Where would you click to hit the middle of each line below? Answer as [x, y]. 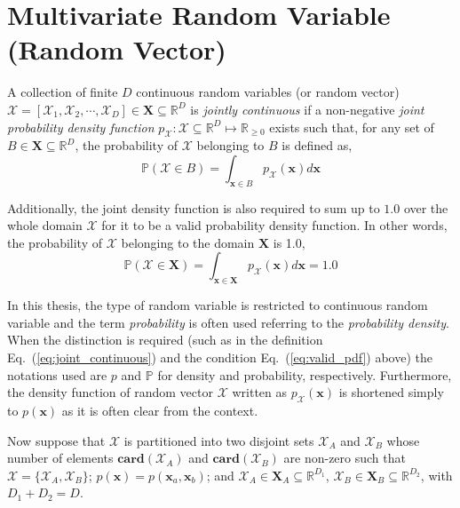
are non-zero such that [345, 458]
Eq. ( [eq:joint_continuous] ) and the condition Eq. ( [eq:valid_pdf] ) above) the [220, 357]
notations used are [57, 374]
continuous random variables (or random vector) [268, 92]
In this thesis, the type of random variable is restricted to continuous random [218, 305]
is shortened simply [391, 392]
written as [260, 392]
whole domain [45, 225]
